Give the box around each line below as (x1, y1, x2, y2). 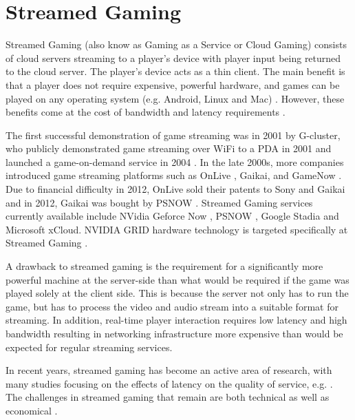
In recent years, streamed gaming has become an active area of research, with (6, 363, 332, 377)
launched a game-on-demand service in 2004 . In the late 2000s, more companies (6, 154, 344, 169)
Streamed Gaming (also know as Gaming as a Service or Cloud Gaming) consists (6, 37, 347, 52)
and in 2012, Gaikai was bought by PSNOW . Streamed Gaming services (6, 195, 313, 209)
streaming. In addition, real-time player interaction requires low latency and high (6, 313, 347, 327)
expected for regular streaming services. (6, 339, 173, 354)
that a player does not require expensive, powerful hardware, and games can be (6, 77, 340, 92)
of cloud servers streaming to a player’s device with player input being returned (6, 50, 341, 65)
